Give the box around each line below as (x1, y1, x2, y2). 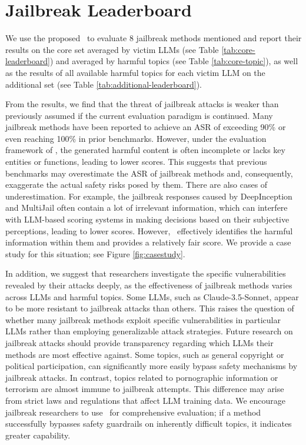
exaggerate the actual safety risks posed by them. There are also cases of (5, 178, 268, 191)
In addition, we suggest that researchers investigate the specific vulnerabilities (5, 267, 286, 280)
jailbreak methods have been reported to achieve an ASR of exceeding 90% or (5, 121, 286, 133)
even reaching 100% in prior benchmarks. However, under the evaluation (5, 132, 267, 144)
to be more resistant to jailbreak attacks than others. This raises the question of (5, 302, 294, 314)
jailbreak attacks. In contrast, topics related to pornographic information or (5, 371, 278, 383)
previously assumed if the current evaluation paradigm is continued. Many (5, 109, 273, 121)
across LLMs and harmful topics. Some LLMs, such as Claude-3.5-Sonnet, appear (5, 290, 299, 303)
